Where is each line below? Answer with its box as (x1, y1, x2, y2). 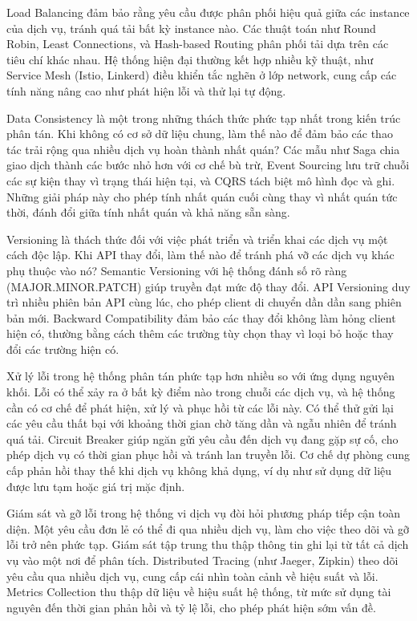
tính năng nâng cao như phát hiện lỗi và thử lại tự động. (6, 82, 286, 99)
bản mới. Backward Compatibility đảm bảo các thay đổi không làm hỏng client (6, 309, 396, 326)
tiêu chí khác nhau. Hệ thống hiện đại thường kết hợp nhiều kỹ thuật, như (6, 51, 374, 67)
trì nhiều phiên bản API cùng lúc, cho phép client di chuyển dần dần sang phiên (6, 294, 402, 310)
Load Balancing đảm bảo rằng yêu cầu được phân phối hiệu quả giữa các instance (6, 4, 410, 20)
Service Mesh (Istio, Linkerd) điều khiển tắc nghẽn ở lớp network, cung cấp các (6, 67, 397, 83)
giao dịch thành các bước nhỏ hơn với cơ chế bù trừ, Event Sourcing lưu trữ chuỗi (6, 156, 410, 173)
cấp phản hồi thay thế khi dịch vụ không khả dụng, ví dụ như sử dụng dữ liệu (6, 462, 392, 479)
